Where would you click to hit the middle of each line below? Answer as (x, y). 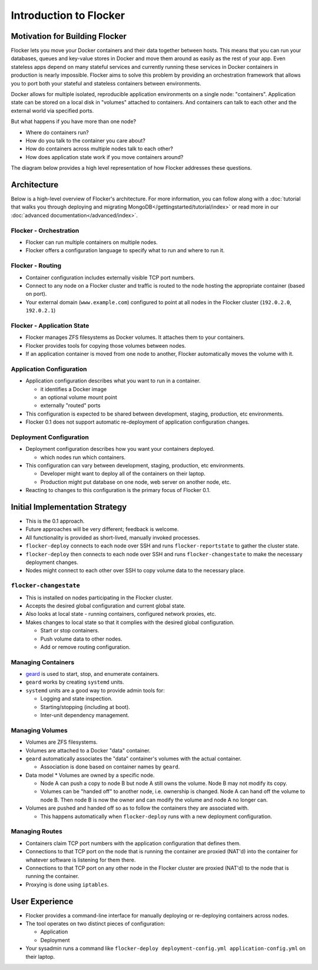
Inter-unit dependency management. (85, 715)
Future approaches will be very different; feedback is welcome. (102, 529)
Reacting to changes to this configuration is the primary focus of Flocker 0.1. (118, 490)
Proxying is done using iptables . (67, 885)
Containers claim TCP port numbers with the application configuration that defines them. (133, 843)
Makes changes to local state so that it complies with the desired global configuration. (130, 622)
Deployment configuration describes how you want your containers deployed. (120, 449)
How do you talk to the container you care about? (85, 140)
